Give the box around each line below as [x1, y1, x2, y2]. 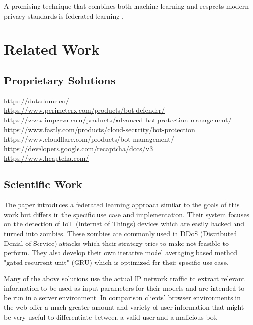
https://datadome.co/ [4, 95, 69, 105]
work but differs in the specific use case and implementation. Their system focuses [4, 209, 250, 219]
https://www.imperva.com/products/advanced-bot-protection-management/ [4, 114, 232, 124]
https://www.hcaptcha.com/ [4, 153, 89, 163]
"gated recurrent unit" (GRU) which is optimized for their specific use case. [4, 257, 229, 267]
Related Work [4, 39, 100, 59]
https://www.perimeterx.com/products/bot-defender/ [4, 105, 165, 115]
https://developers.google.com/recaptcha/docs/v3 [4, 143, 153, 153]
